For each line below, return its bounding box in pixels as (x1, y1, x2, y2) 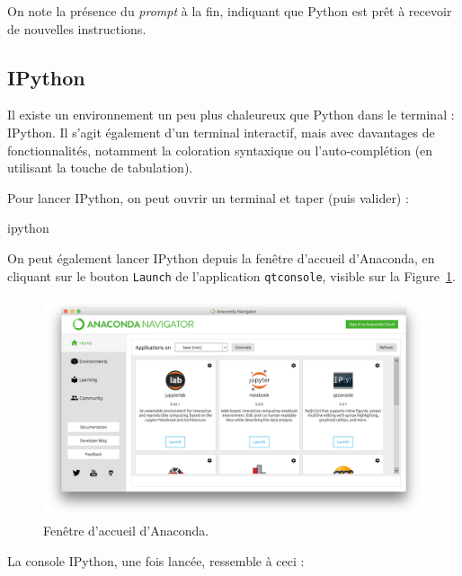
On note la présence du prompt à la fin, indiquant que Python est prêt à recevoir (7, 2, 452, 20)
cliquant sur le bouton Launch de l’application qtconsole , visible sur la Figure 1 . (7, 266, 456, 285)
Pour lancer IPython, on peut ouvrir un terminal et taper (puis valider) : (7, 188, 409, 207)
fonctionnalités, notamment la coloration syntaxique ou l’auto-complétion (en (7, 140, 433, 159)
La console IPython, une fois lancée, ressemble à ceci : (7, 551, 305, 570)
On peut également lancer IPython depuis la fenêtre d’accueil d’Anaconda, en (7, 248, 435, 267)
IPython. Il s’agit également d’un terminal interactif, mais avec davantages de (7, 122, 435, 141)
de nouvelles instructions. (7, 19, 147, 38)
